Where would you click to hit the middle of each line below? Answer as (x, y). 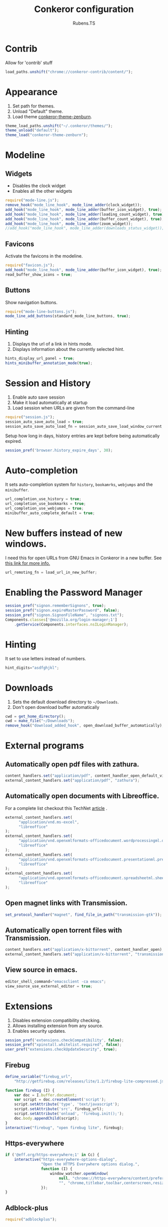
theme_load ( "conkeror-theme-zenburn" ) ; (47, 135)
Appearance (31, 92)
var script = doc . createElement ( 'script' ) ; (60, 1100)
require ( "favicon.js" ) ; (30, 265)
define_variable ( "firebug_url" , (39, 1076)
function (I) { (56, 1169)
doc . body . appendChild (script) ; (47, 1118)
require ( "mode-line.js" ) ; (32, 200)
